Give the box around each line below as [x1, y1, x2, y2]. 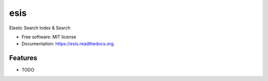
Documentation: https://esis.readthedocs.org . [21, 41, 115, 47]
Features [9, 54, 37, 62]
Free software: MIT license [21, 34, 76, 40]
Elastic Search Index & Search [9, 25, 70, 31]
